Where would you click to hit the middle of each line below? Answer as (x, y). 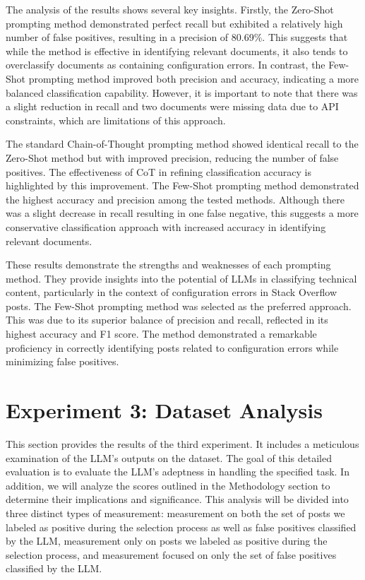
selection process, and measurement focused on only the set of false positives (171, 554)
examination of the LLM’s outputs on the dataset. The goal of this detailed (169, 457)
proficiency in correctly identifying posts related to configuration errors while (172, 347)
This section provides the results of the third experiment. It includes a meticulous (182, 443)
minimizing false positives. (62, 361)
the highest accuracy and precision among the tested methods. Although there (175, 199)
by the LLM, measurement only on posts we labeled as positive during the (167, 541)
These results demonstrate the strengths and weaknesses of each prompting (168, 265)
